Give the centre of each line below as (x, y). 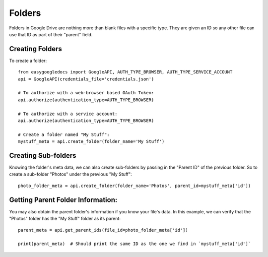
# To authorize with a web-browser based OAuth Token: (86, 93)
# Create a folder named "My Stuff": (64, 134)
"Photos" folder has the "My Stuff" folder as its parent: (65, 219)
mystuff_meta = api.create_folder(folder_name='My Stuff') (91, 142)
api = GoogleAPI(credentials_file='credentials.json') (86, 79)
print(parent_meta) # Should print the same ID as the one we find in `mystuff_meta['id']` (134, 244)
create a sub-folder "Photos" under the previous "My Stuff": (71, 174)
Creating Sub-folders (43, 156)
